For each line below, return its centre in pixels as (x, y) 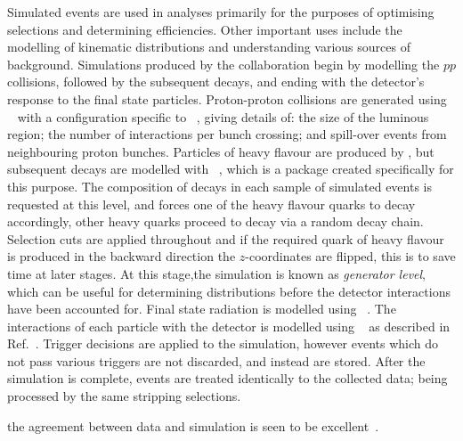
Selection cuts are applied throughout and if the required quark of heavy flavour (226, 238)
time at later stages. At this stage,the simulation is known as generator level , (217, 273)
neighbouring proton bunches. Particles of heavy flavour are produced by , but (221, 151)
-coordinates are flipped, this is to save (350, 256)
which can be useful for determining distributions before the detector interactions (229, 291)
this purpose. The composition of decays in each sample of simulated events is (219, 186)
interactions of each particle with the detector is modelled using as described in (229, 326)
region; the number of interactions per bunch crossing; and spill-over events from (227, 134)
